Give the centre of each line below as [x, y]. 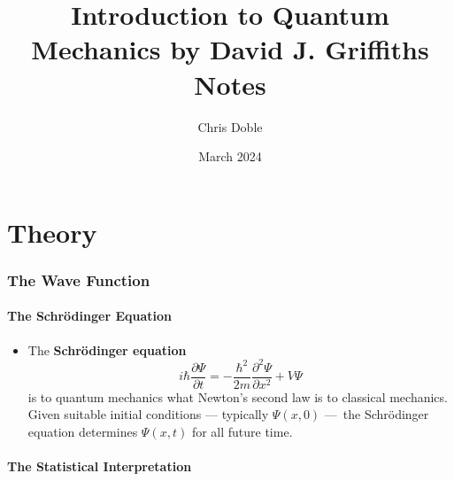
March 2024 [230, 156]
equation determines [83, 431]
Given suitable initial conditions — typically [148, 414]
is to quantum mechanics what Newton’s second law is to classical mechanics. [238, 396]
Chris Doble [230, 126]
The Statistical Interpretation [100, 466]
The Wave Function [79, 279]
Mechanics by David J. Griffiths [230, 49]
